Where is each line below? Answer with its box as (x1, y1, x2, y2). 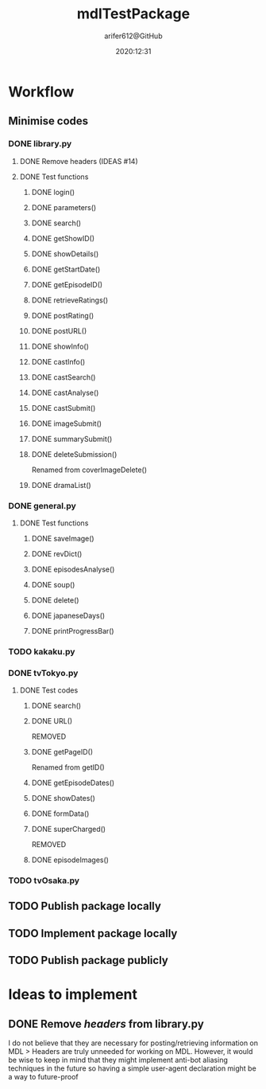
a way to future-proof (8, 1072, 79, 1082)
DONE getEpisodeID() (31, 279, 103, 289)
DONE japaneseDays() (31, 611, 106, 620)
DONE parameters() (31, 202, 97, 212)
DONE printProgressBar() (31, 626, 114, 635)
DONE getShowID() (31, 233, 95, 243)
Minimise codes (8, 115, 89, 128)
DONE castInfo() (31, 357, 86, 366)
